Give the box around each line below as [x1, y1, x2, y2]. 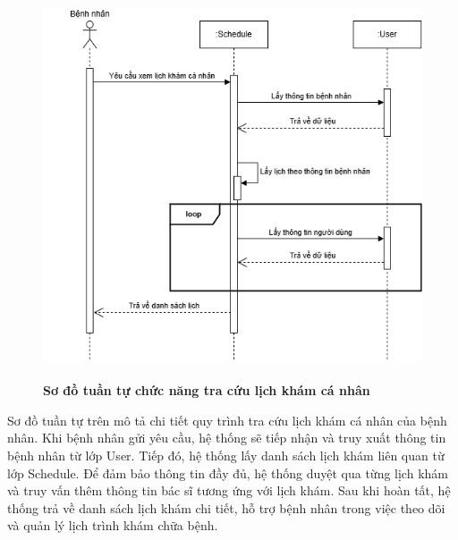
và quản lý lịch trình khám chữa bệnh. [7, 516, 218, 535]
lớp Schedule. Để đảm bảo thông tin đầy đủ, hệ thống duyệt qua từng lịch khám [7, 463, 448, 482]
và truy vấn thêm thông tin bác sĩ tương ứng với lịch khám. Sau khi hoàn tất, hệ [7, 481, 451, 500]
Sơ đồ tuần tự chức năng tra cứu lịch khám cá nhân [43, 381, 370, 400]
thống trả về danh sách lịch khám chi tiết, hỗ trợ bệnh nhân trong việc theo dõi [7, 498, 445, 517]
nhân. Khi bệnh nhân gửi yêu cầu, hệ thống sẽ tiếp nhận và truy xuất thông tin [7, 428, 446, 447]
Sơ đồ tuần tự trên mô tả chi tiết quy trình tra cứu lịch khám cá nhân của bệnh [7, 410, 447, 429]
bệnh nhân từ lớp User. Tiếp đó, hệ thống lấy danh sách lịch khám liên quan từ [7, 446, 445, 465]
